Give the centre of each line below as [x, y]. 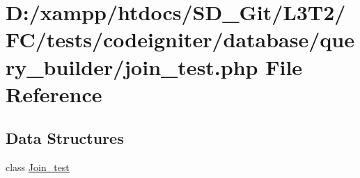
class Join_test [38, 167]
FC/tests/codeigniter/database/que [180, 39]
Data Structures [65, 138]
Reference [54, 94]
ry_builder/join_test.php [132, 66]
